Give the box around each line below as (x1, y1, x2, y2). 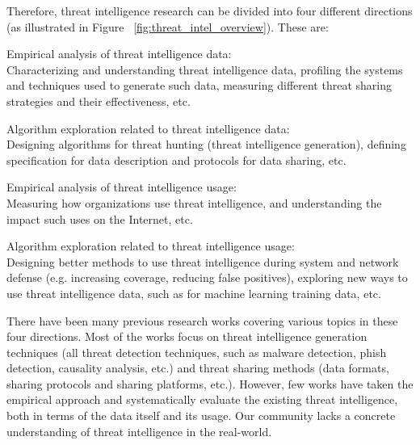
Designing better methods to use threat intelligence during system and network (6, 253, 399, 270)
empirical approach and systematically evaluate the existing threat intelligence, (6, 391, 398, 408)
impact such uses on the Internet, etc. (6, 210, 193, 227)
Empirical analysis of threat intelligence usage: (6, 178, 237, 195)
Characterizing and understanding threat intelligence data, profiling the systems (6, 61, 403, 78)
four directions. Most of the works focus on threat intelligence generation (6, 328, 367, 345)
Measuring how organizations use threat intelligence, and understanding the (6, 194, 382, 211)
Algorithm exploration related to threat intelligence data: (6, 120, 290, 136)
